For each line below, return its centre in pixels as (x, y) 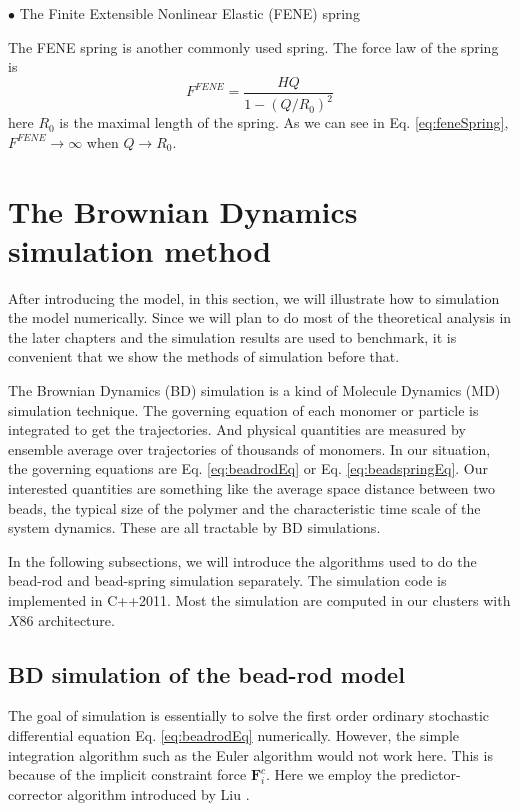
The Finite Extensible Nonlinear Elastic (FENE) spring (189, 13)
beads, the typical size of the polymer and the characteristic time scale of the (244, 507)
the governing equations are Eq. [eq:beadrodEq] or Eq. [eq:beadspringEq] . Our (248, 468)
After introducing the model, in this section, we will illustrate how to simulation (254, 297)
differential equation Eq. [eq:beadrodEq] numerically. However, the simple (234, 734)
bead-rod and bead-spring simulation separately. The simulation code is (227, 580)
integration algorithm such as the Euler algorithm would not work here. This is (250, 754)
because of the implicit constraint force (127, 774)
